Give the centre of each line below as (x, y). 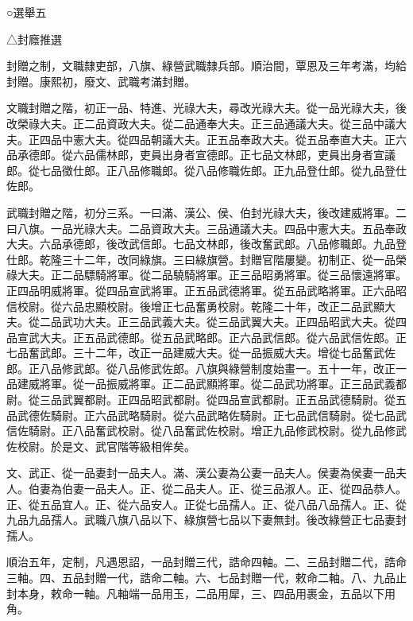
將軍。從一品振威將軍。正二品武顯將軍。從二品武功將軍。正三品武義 (217, 384)
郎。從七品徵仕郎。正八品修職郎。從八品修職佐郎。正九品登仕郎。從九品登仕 (206, 170)
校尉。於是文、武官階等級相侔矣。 (106, 446)
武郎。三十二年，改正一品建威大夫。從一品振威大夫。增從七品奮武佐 (217, 353)
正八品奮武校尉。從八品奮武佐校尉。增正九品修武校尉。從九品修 (228, 431)
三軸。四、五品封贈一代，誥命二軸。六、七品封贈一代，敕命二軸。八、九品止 (206, 577)
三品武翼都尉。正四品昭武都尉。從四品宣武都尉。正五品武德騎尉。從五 (223, 400)
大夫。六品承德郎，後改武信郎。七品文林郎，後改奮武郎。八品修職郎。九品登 (206, 244)
